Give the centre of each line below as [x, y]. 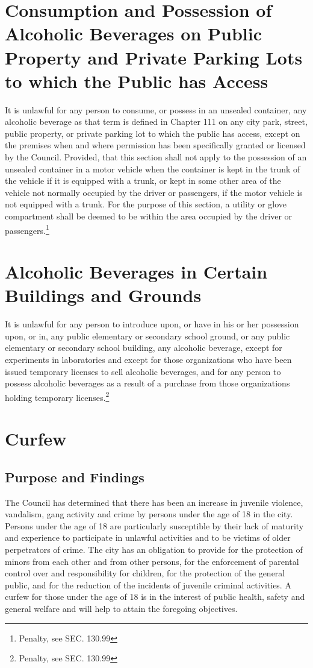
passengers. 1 [27, 229]
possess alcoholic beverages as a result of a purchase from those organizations [147, 383]
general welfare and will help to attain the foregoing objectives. [121, 608]
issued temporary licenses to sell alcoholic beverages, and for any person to [143, 371]
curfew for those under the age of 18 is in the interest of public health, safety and [155, 597]
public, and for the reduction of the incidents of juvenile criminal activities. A [148, 584]
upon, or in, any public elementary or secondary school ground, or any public [147, 336]
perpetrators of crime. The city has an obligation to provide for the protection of [154, 549]
